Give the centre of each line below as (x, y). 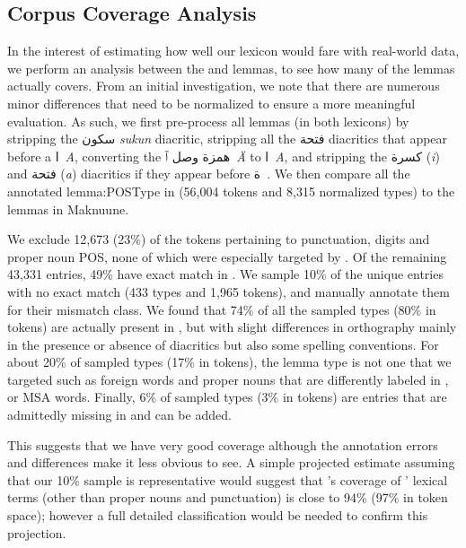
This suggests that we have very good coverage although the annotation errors (223, 444)
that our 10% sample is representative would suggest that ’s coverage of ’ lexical (228, 479)
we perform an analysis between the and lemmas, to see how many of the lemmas (231, 68)
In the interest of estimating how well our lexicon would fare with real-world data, (233, 51)
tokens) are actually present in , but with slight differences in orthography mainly (232, 327)
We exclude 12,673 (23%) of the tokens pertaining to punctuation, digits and (219, 239)
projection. (37, 532)
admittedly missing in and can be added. (119, 415)
